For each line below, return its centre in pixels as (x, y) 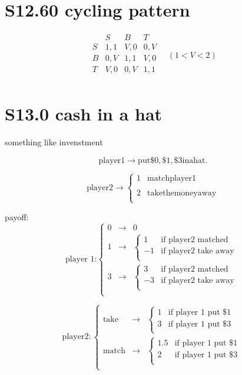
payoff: (17, 216)
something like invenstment (54, 142)
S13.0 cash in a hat (84, 114)
